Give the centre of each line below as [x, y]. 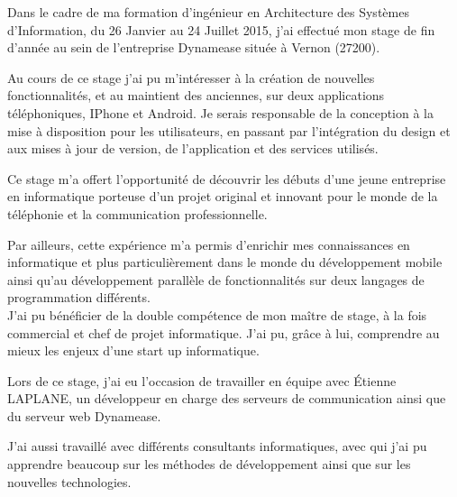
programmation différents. [79, 297]
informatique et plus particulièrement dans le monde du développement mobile [225, 262]
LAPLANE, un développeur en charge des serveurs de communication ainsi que [227, 398]
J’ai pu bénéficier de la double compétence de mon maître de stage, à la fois [217, 314]
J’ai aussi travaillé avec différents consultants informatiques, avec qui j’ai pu [217, 446]
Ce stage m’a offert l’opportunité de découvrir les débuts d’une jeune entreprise [227, 178]
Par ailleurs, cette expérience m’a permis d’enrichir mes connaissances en [209, 244]
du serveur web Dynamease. [84, 415]
